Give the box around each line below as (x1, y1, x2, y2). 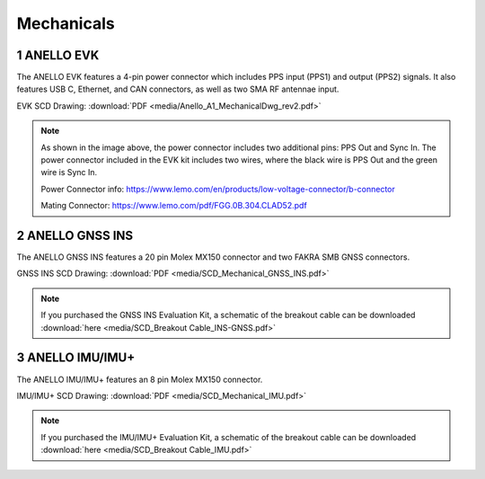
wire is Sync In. (40, 167, 98, 178)
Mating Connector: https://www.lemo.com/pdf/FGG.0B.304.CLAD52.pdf (40, 200, 307, 211)
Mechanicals (16, 13, 116, 33)
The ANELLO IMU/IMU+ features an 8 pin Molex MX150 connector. (16, 374, 263, 385)
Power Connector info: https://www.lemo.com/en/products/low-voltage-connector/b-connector (40, 183, 395, 194)
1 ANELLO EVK (16, 48, 100, 63)
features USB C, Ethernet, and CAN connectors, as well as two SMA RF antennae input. (16, 84, 339, 94)
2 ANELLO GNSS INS (16, 228, 134, 243)
